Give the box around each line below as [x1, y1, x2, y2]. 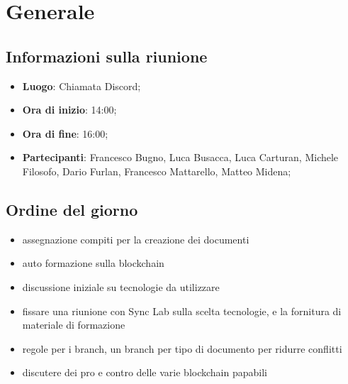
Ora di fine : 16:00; [22, 126, 108, 141]
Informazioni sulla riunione [6, 45, 208, 67]
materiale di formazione [22, 317, 125, 332]
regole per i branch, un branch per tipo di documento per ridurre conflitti [22, 341, 342, 356]
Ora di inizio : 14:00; [22, 102, 117, 117]
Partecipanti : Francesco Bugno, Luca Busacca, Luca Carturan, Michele [22, 150, 339, 165]
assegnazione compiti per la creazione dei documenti [22, 231, 249, 246]
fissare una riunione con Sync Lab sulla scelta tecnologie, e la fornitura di [22, 303, 342, 318]
